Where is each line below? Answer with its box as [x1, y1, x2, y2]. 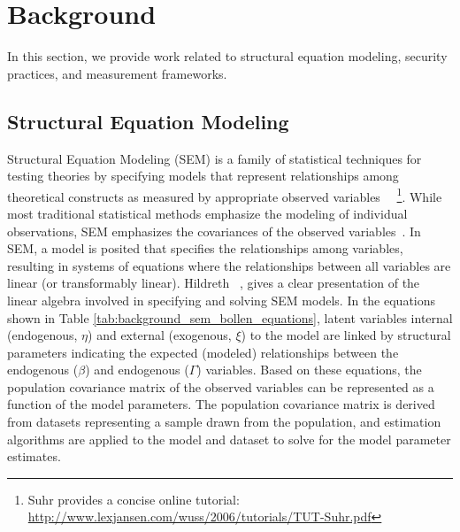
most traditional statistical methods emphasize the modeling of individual [7, 204, 408, 222]
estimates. [7, 447, 61, 466]
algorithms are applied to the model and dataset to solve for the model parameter [7, 429, 451, 448]
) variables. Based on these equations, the [196, 360, 422, 379]
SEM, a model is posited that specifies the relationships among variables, [7, 239, 403, 258]
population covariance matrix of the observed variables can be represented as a [7, 377, 434, 396]
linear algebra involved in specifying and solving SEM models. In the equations [7, 290, 436, 309]
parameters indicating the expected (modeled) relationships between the [7, 343, 399, 361]
